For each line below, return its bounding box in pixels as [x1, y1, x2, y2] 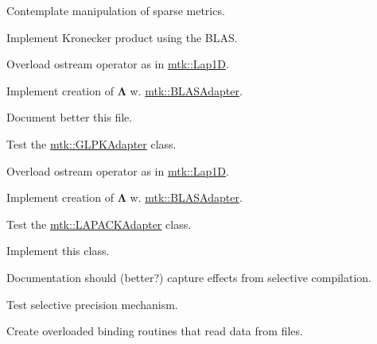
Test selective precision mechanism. [6, 296, 178, 312]
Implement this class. [6, 242, 110, 259]
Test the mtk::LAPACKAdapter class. [6, 215, 192, 232]
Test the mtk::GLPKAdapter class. [6, 135, 177, 152]
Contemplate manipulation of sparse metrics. [6, 2, 225, 18]
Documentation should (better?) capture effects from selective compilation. [6, 269, 372, 285]
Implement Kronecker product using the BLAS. [6, 29, 238, 45]
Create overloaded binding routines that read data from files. [6, 323, 303, 339]
